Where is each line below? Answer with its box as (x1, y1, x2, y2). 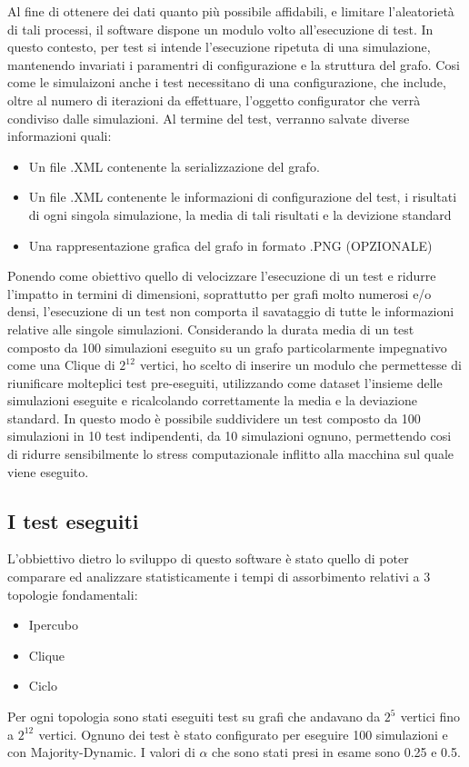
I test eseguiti (7, 506, 139, 534)
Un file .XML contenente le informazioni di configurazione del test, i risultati (28, 187, 457, 206)
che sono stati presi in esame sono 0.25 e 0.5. (212, 742, 461, 762)
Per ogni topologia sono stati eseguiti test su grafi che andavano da (7, 707, 381, 726)
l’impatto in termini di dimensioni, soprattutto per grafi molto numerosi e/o (7, 284, 432, 303)
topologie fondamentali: (7, 584, 138, 603)
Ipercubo (28, 615, 78, 634)
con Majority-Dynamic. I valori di (7, 742, 195, 762)
